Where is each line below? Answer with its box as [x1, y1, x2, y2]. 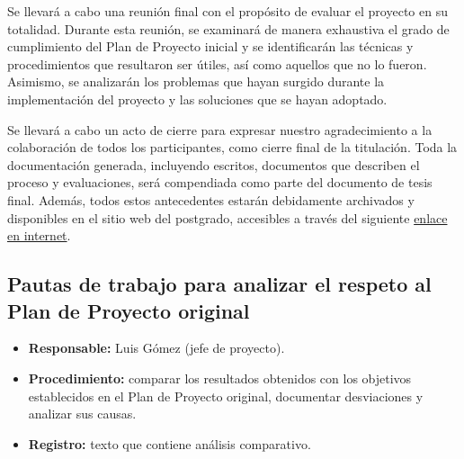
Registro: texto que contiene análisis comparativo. [28, 434, 311, 453]
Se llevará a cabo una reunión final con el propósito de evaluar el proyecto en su [7, 2, 448, 20]
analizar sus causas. [28, 404, 137, 423]
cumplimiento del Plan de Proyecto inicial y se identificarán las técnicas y [7, 37, 414, 56]
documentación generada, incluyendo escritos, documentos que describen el [7, 155, 420, 174]
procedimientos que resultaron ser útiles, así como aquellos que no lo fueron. [7, 54, 427, 73]
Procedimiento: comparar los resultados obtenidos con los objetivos [28, 368, 412, 387]
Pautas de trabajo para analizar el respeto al [7, 270, 432, 298]
